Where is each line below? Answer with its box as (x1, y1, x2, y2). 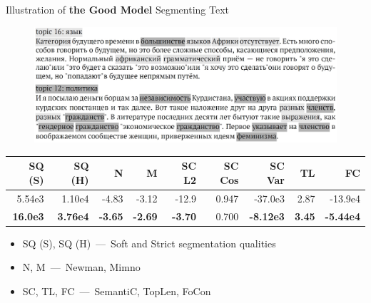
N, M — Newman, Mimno (22, 260, 141, 274)
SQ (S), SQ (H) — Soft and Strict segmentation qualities (22, 235, 276, 250)
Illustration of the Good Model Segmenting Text (6, 2, 230, 16)
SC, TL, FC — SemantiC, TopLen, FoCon (22, 283, 211, 298)
